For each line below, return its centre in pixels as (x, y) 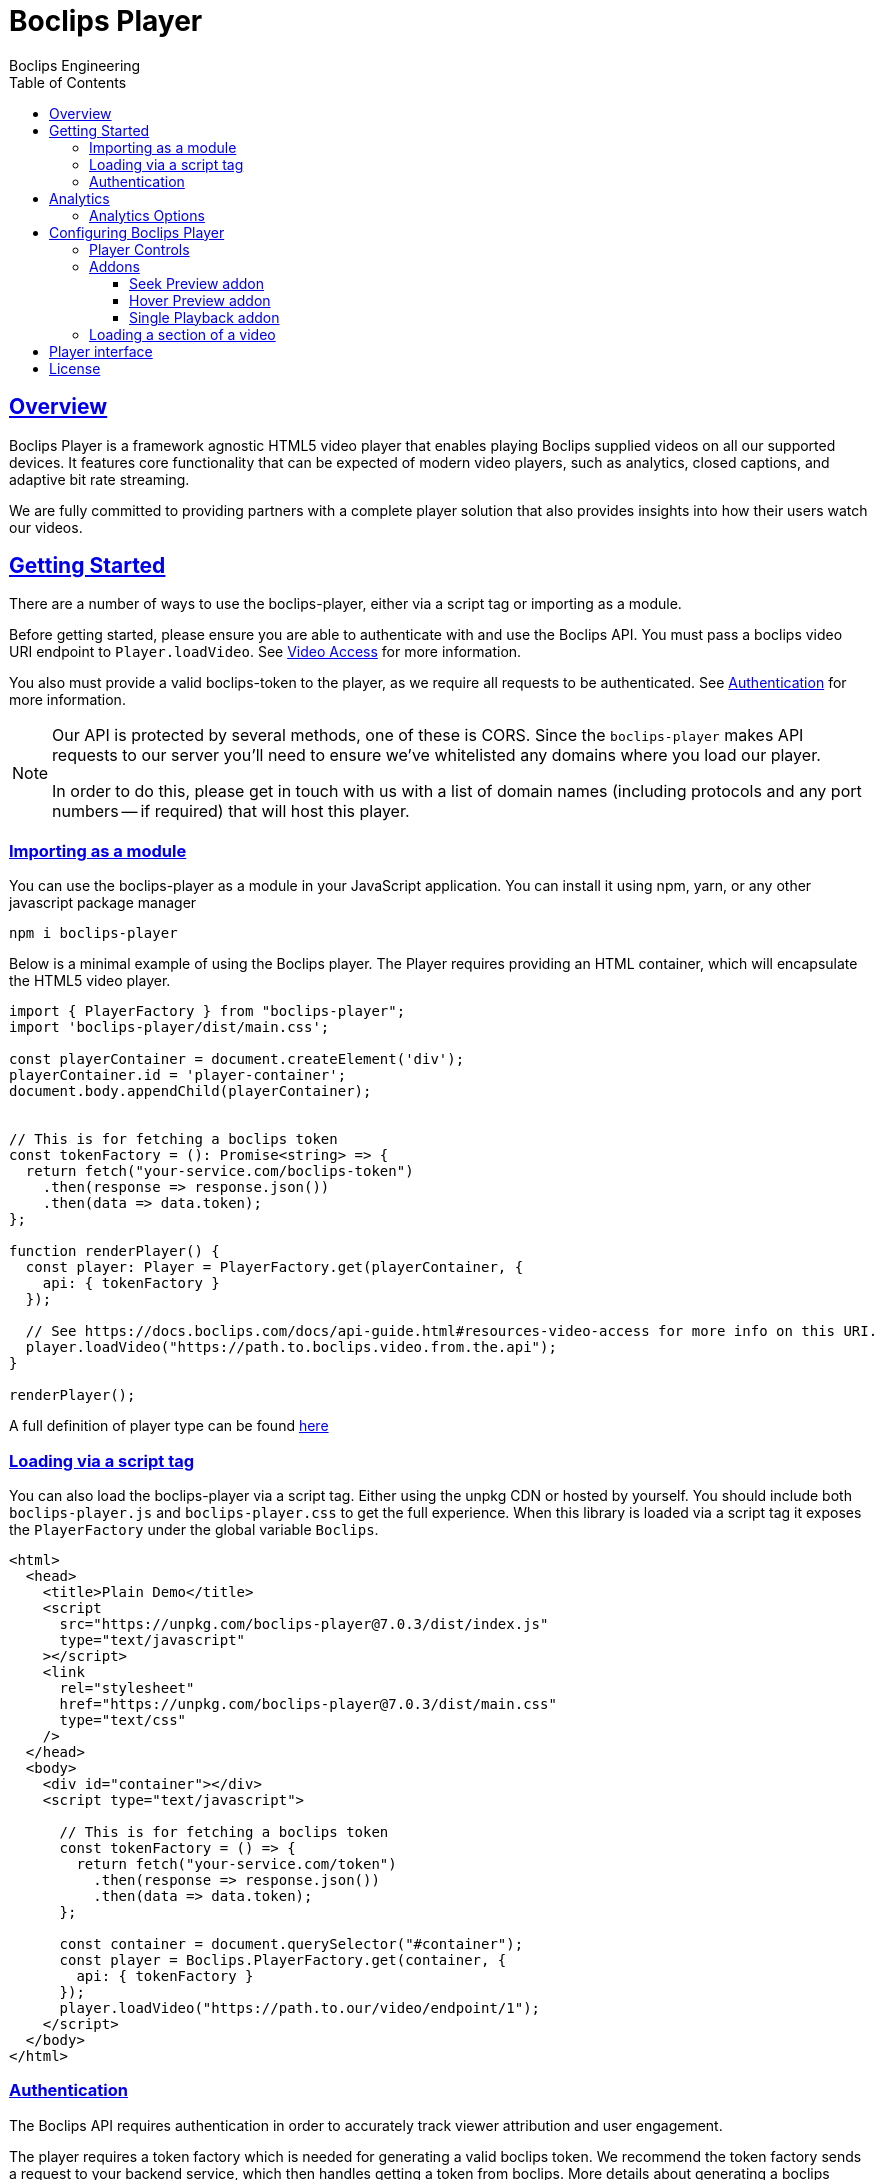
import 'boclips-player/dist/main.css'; (169, 1027)
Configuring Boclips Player (137, 232)
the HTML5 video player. (90, 981)
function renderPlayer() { (114, 1251)
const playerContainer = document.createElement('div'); (237, 1059)
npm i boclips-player (93, 933)
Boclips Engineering (75, 65)
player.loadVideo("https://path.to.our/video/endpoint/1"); (300, 2007)
